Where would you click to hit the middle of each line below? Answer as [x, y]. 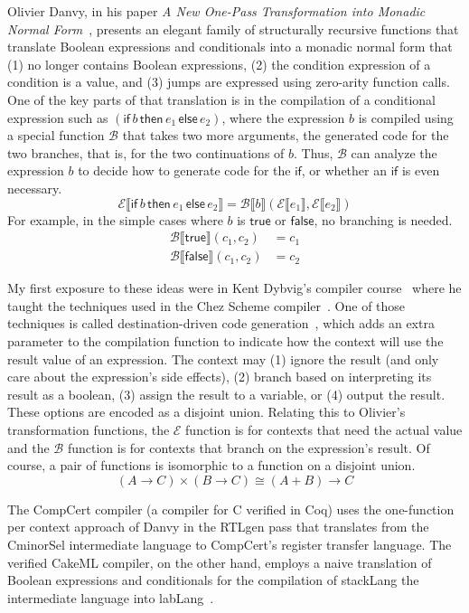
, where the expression [283, 117]
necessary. [35, 188]
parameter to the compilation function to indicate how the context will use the [225, 340]
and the [28, 447]
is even [421, 170]
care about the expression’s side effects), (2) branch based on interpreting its [220, 377]
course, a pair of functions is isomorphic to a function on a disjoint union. [211, 465]
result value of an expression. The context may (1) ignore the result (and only [223, 358]
